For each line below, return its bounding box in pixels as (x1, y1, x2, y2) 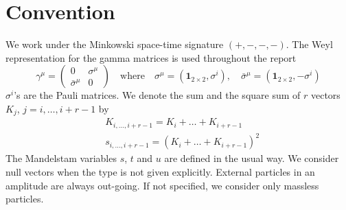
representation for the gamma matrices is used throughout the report (5, 50, 297, 65)
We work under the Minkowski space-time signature (5, 37, 224, 51)
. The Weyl (286, 37, 333, 51)
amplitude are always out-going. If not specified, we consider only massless (5, 178, 319, 192)
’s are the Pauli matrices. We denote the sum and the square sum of (14, 88, 301, 102)
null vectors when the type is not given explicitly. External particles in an (5, 164, 315, 178)
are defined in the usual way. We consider (164, 151, 339, 165)
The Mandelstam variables (5, 151, 117, 165)
